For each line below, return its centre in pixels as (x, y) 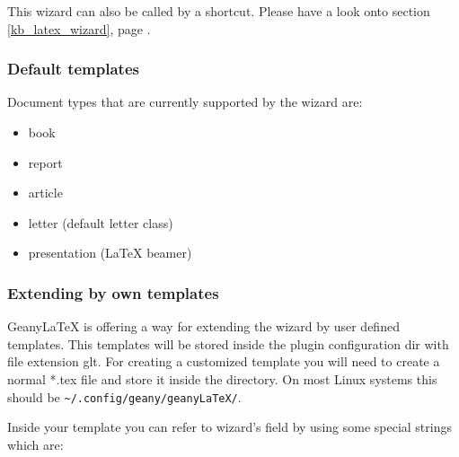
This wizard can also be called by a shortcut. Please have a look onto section (219, 11)
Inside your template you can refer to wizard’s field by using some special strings (229, 427)
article (45, 193)
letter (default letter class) (101, 222)
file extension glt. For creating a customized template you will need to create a (224, 361)
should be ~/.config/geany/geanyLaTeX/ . (124, 396)
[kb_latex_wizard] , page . (79, 28)
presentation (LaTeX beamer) (110, 253)
